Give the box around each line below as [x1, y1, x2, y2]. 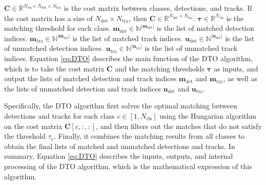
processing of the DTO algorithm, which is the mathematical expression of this [4, 160, 252, 171]
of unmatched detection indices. [4, 43, 104, 53]
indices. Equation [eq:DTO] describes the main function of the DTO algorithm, [4, 52, 253, 63]
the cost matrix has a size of [4, 12, 93, 23]
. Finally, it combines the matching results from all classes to [53, 131, 245, 141]
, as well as [223, 73, 258, 84]
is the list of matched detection [156, 23, 254, 33]
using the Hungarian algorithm [159, 110, 256, 121]
